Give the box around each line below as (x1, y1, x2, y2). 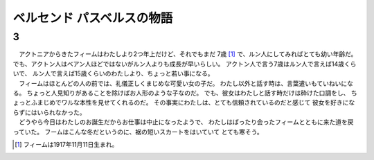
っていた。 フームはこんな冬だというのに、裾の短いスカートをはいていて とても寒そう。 (12, 127, 263, 136)
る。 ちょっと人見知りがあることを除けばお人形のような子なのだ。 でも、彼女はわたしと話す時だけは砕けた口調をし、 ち (12, 89, 357, 97)
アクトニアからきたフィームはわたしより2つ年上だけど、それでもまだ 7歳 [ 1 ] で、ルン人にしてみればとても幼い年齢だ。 (18, 50, 357, 58)
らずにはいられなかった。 (12, 108, 86, 116)
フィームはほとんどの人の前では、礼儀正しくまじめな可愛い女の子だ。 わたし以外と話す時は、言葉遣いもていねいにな (18, 79, 353, 87)
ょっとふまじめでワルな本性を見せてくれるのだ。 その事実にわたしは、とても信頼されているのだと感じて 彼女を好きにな (12, 98, 355, 107)
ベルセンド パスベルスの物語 (12, 10, 173, 26)
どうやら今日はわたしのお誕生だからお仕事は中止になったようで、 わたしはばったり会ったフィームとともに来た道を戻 (18, 118, 354, 126)
